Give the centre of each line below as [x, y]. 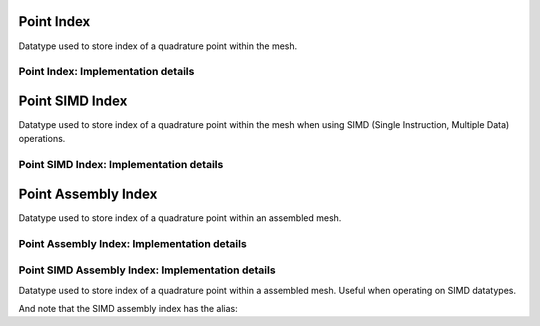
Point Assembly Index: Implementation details [132, 243]
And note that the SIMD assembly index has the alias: [128, 308]
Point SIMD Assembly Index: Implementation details [147, 270]
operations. [42, 139]
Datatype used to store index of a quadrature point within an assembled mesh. [180, 217]
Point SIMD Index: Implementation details [121, 165]
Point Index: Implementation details [106, 72]
